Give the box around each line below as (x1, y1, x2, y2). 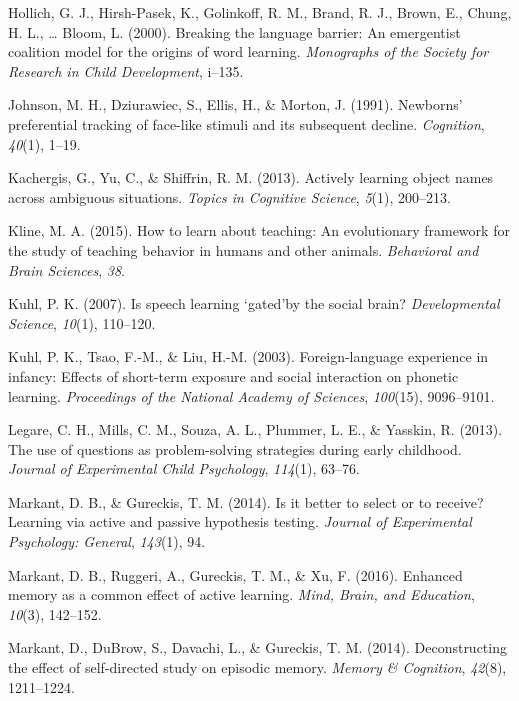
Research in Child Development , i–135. (8, 60, 244, 81)
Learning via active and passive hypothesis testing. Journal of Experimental (8, 511, 472, 532)
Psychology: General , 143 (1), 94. (8, 531, 206, 552)
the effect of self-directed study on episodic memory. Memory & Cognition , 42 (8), (8, 657, 507, 678)
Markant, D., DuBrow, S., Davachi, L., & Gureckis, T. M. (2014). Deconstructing (8, 637, 507, 658)
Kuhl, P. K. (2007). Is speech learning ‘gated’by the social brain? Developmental (8, 293, 500, 314)
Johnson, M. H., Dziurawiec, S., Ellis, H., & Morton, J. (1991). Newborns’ (8, 94, 463, 115)
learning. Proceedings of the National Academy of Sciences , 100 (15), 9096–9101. (8, 385, 495, 406)
